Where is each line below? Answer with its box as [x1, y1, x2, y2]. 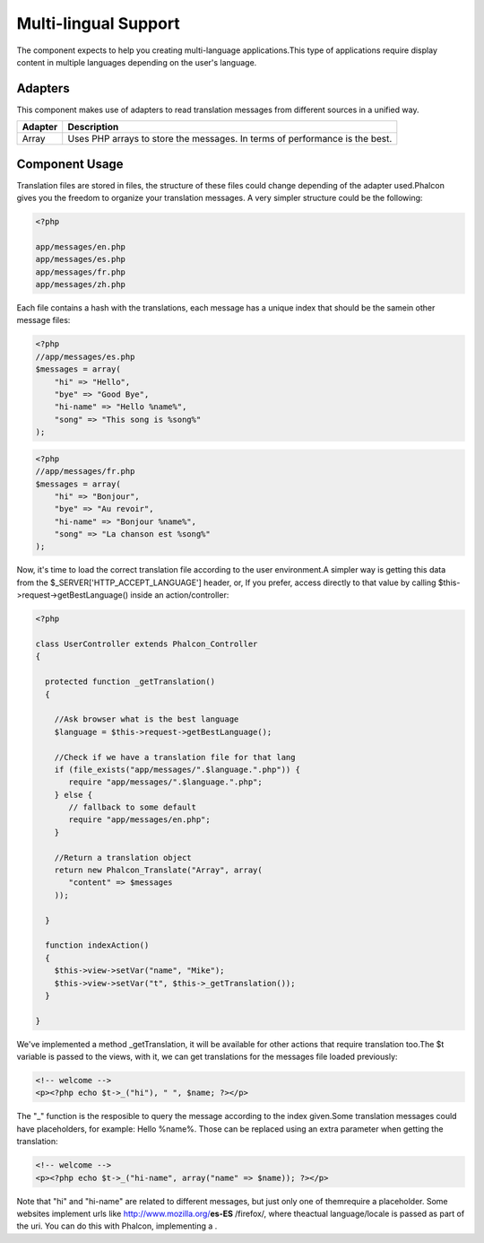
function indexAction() [45, 941, 150, 950]
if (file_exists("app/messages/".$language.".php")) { [54, 764, 300, 775]
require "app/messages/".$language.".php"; [68, 777, 264, 787]
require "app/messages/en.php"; [68, 815, 211, 825]
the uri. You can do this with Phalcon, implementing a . [16, 1221, 218, 1231]
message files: [16, 315, 71, 326]
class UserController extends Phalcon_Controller [35, 639, 258, 650]
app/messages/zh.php [35, 279, 125, 290]
